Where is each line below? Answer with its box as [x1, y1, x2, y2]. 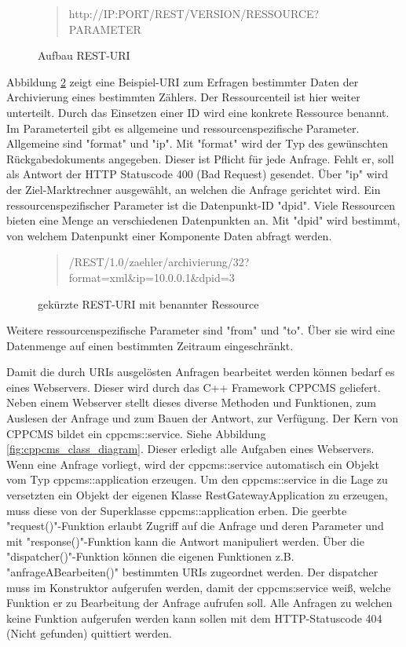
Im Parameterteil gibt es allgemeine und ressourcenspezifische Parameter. [6, 119, 360, 136]
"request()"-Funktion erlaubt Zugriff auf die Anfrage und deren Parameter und [6, 517, 384, 534]
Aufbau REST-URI [38, 47, 130, 64]
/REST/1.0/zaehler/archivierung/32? [68, 254, 250, 270]
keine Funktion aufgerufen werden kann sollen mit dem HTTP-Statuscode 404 [6, 609, 382, 626]
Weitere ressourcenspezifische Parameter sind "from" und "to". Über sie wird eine [6, 322, 395, 338]
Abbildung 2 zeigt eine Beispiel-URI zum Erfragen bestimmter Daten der [6, 73, 359, 90]
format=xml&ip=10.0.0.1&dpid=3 [68, 269, 235, 285]
